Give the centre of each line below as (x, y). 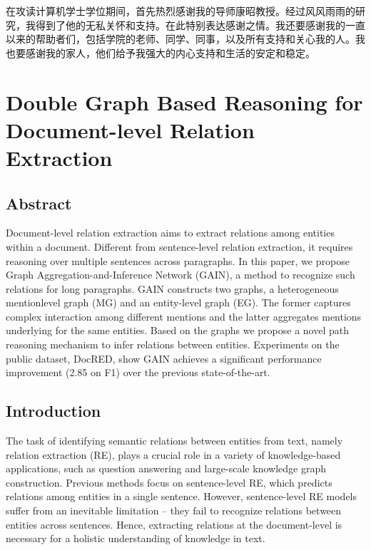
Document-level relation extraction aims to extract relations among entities (170, 233)
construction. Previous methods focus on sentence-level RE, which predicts (169, 482)
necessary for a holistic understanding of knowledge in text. (136, 538)
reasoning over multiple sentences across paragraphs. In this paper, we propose (178, 260)
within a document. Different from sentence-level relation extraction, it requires (179, 246)
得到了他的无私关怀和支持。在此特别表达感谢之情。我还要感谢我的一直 (200, 25)
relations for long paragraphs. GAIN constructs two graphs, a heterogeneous (172, 288)
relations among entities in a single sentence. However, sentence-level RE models (181, 496)
